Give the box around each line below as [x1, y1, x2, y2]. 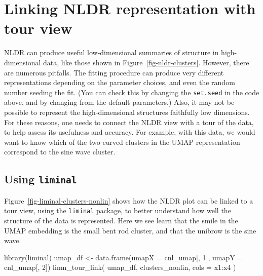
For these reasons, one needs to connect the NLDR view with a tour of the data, [4, 116, 254, 127]
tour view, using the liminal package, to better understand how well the [4, 205, 231, 216]
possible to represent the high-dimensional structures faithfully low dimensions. [4, 106, 250, 117]
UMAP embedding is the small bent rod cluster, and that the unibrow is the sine [4, 225, 256, 235]
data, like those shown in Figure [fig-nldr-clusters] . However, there [43, 57, 249, 67]
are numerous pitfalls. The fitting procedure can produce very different [4, 67, 224, 77]
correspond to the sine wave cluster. [4, 146, 116, 157]
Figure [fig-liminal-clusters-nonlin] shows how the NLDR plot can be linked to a [4, 195, 253, 206]
